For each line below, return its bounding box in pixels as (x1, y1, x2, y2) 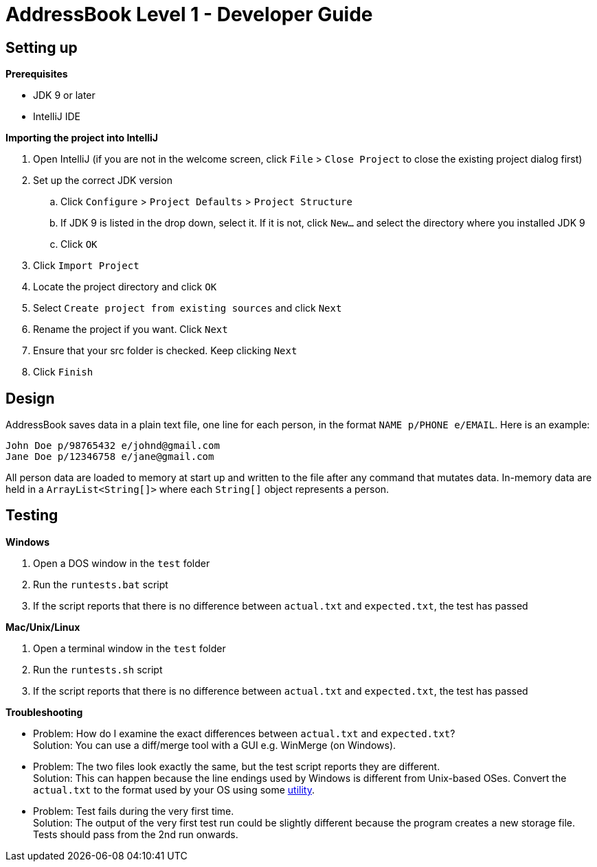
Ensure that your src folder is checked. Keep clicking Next (33, 345, 297, 357)
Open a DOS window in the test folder (33, 557, 210, 569)
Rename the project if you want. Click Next (33, 323, 228, 336)
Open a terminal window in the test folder (33, 642, 226, 654)
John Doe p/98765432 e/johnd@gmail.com (5, 440, 220, 452)
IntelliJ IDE (33, 111, 81, 123)
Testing (5, 507, 58, 524)
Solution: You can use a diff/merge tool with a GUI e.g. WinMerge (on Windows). (33, 739, 396, 751)
